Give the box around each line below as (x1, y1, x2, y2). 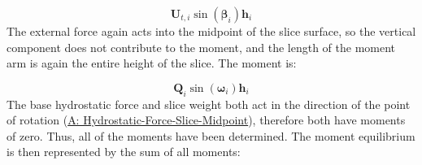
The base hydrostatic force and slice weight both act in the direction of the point (7, 95, 411, 112)
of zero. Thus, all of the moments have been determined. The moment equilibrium (7, 127, 415, 144)
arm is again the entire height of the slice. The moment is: (7, 54, 297, 72)
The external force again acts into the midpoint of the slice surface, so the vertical (7, 23, 416, 39)
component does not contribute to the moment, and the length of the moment (7, 38, 396, 55)
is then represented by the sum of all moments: (7, 143, 241, 160)
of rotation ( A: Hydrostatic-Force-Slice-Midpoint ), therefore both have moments (7, 111, 406, 128)
